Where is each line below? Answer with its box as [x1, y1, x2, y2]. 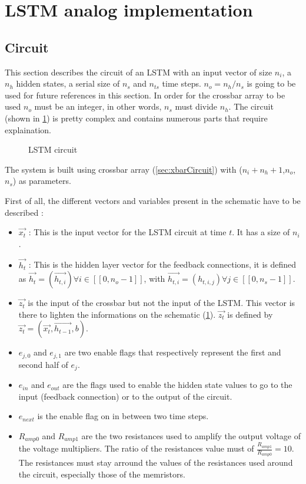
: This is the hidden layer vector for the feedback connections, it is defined [28, 258, 297, 271]
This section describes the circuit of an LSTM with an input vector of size [5, 65, 272, 78]
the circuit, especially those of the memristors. [18, 467, 185, 480]
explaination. [5, 123, 51, 136]
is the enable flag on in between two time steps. [37, 410, 209, 422]
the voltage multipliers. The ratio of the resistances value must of [18, 442, 254, 455]
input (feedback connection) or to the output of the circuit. [18, 390, 232, 402]
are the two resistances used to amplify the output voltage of [81, 429, 301, 442]
